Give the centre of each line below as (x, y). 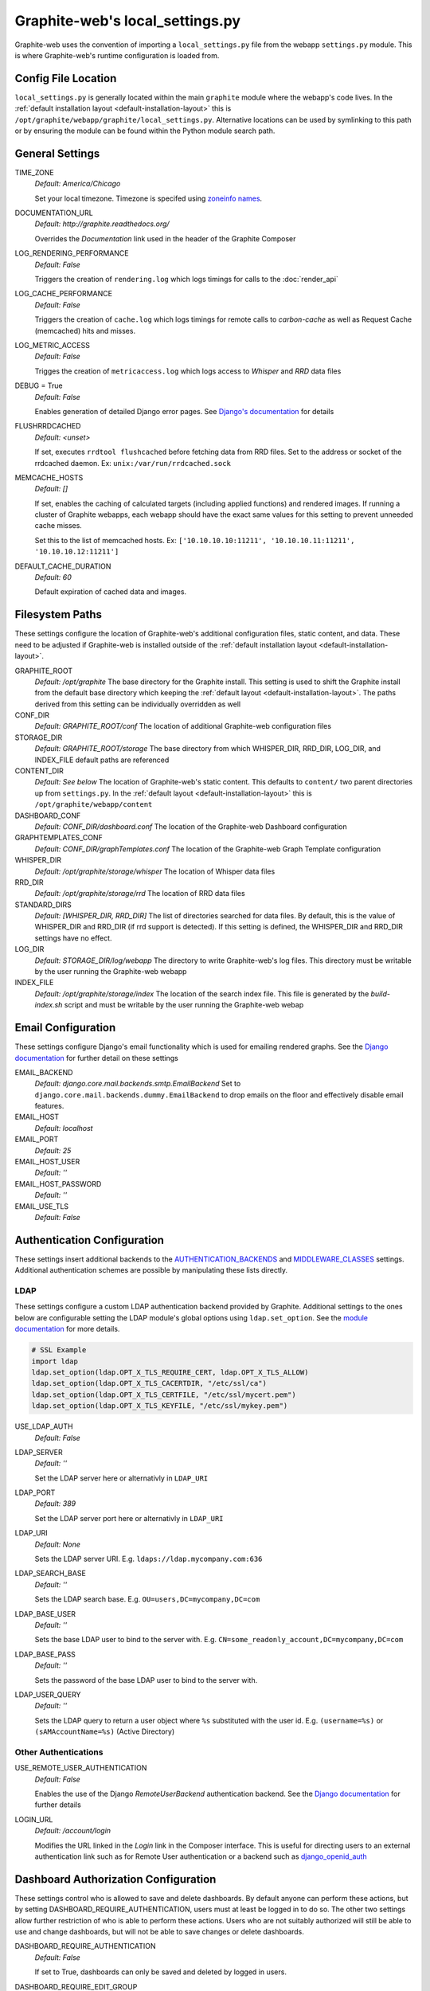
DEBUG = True (39, 385)
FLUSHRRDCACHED (48, 426)
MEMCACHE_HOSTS (49, 477)
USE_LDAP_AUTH (44, 1426)
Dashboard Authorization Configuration (115, 1879)
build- (380, 994)
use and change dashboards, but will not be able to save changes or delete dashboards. (159, 1932)
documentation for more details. (67, 1329)
